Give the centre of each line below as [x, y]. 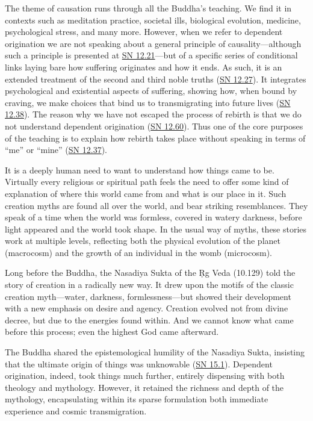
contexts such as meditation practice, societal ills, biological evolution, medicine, [153, 20]
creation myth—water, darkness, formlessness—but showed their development [148, 296]
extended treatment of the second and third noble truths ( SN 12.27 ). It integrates [156, 79]
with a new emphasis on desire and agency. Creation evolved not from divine [147, 308]
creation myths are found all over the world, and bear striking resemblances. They [156, 205]
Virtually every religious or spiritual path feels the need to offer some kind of [147, 182]
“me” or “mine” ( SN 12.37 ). [56, 150]
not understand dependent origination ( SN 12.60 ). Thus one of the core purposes [154, 126]
